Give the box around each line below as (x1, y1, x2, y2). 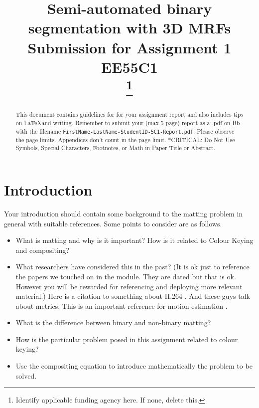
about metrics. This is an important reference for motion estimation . (15, 300, 228, 311)
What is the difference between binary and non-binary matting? (15, 317, 211, 328)
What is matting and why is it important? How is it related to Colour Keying (15, 235, 254, 245)
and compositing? (15, 244, 70, 255)
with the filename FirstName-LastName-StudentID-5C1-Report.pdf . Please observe (15, 127, 235, 135)
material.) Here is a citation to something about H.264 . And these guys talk (15, 291, 250, 301)
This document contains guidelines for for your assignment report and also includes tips (15, 110, 243, 119)
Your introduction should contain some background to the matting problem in (4, 208, 243, 218)
